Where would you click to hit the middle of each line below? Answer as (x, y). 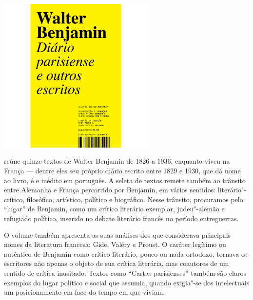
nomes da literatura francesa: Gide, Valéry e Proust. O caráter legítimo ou (115, 244)
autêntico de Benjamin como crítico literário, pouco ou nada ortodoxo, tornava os (126, 253)
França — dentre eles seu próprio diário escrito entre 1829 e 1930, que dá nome (122, 170)
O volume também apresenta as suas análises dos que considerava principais (117, 234)
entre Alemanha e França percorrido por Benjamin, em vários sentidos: (110, 190)
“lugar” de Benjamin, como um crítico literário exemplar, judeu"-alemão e (114, 209)
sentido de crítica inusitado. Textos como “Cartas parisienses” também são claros (125, 272)
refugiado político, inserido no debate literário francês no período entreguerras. (121, 218)
